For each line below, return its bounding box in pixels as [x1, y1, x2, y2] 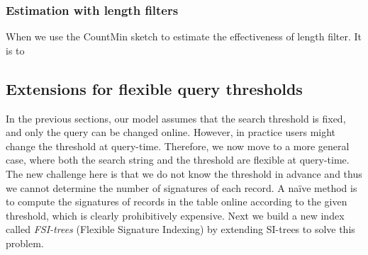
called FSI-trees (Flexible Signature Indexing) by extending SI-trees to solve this [6, 222, 355, 237]
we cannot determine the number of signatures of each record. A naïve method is [6, 180, 357, 195]
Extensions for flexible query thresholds [6, 77, 303, 99]
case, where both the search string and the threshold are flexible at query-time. [6, 152, 350, 167]
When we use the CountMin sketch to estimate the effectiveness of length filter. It [6, 29, 362, 44]
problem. [6, 235, 44, 250]
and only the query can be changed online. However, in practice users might [6, 125, 336, 140]
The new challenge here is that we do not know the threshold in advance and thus [6, 166, 362, 181]
